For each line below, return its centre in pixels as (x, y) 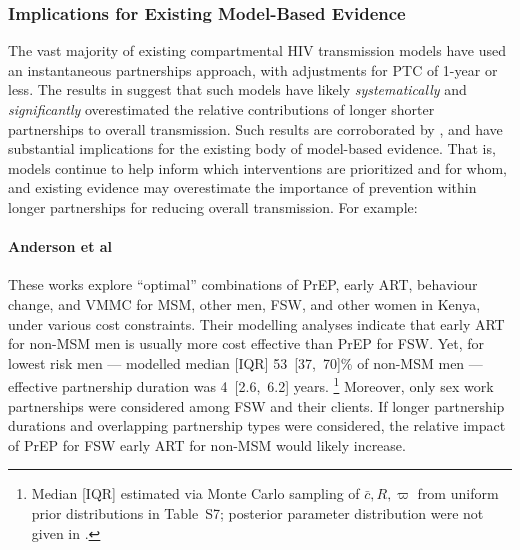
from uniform (458, 493)
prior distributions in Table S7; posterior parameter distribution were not (257, 512)
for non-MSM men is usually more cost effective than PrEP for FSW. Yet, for (246, 343)
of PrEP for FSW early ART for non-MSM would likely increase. (207, 444)
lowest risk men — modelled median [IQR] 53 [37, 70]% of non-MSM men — (245, 362)
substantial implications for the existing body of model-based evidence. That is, (252, 148)
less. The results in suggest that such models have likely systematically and (237, 89)
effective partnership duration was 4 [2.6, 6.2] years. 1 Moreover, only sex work (251, 384)
